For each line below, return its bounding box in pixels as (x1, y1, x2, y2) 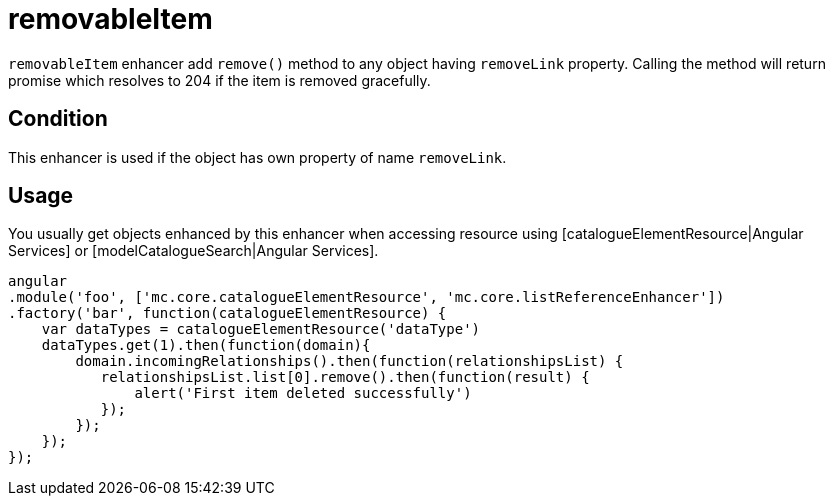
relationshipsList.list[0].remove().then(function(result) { (100, 369, 590, 386)
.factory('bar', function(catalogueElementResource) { (8, 305, 447, 322)
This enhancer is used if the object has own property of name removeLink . (8, 148, 507, 166)
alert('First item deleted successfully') (134, 385, 472, 402)
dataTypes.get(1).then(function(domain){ (41, 337, 371, 354)
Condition (8, 106, 108, 132)
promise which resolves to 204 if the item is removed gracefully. (8, 71, 431, 89)
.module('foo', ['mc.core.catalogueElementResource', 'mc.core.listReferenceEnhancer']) (8, 289, 725, 306)
